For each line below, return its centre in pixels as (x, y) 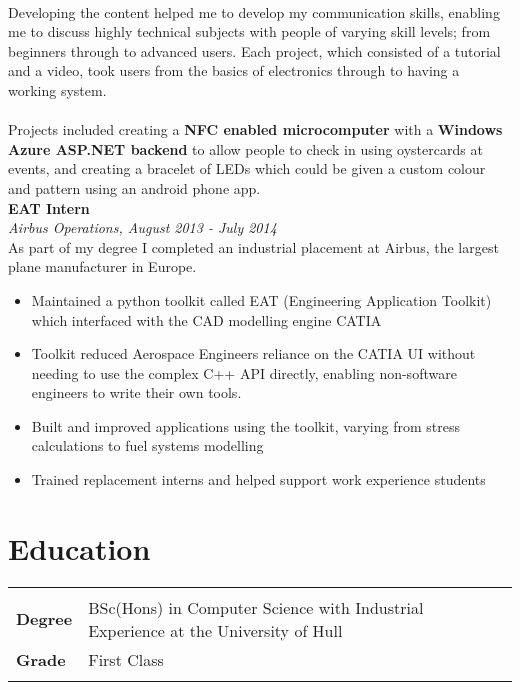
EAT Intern (49, 207)
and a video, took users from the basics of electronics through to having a (234, 70)
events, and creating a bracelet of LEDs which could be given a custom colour (247, 168)
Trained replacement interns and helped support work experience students (258, 479)
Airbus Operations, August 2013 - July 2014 (142, 227)
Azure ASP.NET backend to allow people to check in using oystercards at (245, 148)
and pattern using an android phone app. (134, 187)
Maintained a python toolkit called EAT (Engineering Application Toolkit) (261, 299)
